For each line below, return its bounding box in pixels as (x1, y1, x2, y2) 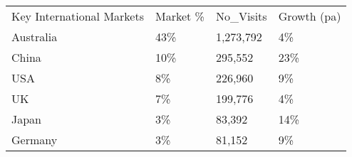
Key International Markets (11, 8, 144, 24)
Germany (11, 131, 58, 148)
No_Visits (215, 8, 267, 24)
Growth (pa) (278, 8, 341, 24)
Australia (11, 28, 58, 45)
